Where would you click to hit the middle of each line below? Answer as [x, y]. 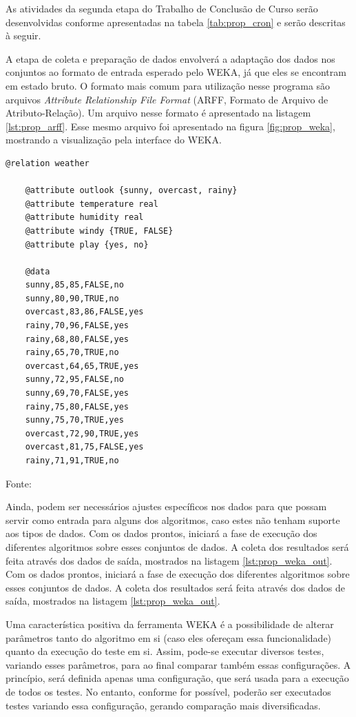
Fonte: [19, 483]
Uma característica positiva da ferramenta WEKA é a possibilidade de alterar [170, 624]
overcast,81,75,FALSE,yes [84, 447]
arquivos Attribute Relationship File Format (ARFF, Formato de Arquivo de [167, 99]
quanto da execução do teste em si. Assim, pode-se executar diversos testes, [165, 651]
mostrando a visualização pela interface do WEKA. [114, 140]
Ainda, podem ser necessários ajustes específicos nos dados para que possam [166, 506]
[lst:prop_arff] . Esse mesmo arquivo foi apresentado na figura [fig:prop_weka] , [170, 126]
